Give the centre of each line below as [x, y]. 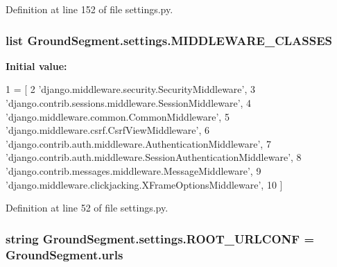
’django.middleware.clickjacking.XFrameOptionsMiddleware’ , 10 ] [144, 184]
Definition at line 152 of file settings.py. [89, 9]
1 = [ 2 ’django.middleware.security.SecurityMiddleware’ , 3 [131, 89]
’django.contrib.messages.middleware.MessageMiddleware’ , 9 [133, 170]
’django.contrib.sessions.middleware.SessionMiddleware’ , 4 [129, 103]
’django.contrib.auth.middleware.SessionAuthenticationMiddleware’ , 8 [154, 157]
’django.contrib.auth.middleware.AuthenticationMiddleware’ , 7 [138, 143]
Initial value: [36, 66]
